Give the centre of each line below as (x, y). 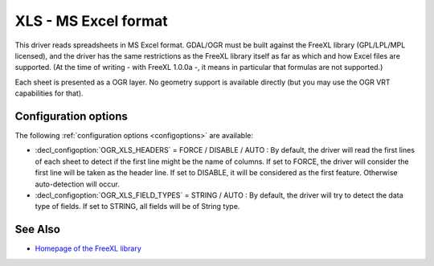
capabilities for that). (49, 93)
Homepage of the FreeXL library (88, 248)
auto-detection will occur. (77, 184)
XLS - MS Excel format (91, 21)
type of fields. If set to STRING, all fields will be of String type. (137, 207)
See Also (37, 229)
